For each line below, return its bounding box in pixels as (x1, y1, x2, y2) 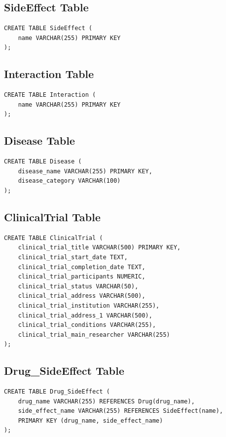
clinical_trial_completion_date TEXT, (18, 263, 146, 271)
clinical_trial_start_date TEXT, (18, 253, 128, 261)
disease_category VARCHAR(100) (18, 177, 121, 185)
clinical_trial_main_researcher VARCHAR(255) (18, 331, 170, 338)
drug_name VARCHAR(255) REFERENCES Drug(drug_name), (18, 397, 195, 405)
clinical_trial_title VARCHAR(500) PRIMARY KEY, (18, 244, 181, 251)
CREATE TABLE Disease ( (4, 158, 82, 165)
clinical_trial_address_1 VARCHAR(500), (18, 312, 152, 319)
